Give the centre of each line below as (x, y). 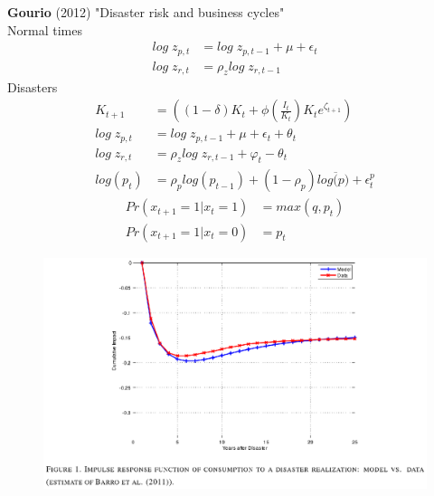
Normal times (45, 29)
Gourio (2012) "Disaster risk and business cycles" (146, 12)
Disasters (33, 86)
